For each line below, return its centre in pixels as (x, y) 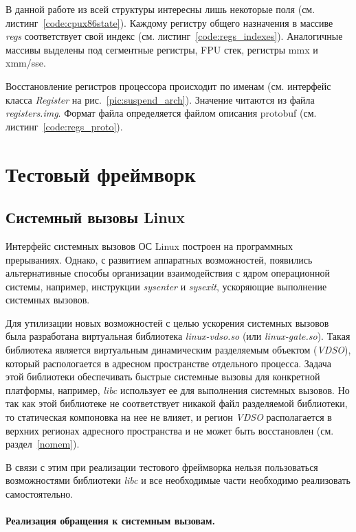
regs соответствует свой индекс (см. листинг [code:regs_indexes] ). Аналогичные (174, 36)
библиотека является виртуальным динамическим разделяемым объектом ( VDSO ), (178, 350)
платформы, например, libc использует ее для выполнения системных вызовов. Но (178, 390)
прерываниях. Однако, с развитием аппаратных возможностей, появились (159, 259)
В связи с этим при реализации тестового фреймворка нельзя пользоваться (162, 466)
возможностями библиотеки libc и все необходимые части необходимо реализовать (178, 480)
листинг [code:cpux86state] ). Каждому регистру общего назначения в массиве (169, 22)
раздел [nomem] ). (43, 444)
